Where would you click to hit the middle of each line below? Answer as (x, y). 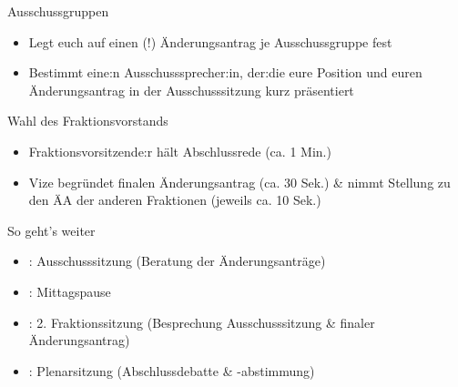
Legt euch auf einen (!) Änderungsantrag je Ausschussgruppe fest (210, 41)
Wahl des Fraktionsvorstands (88, 121)
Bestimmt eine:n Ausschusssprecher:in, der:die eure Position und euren (225, 72)
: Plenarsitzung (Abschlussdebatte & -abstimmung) (172, 370)
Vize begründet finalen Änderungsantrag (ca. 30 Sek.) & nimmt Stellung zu (239, 182)
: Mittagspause (70, 291)
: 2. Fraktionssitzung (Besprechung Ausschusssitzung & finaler (202, 322)
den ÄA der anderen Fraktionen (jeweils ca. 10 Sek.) (175, 200)
